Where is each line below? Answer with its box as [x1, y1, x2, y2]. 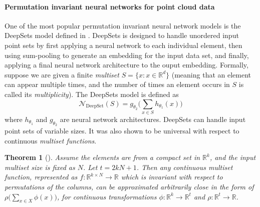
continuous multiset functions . [5, 135, 97, 145]
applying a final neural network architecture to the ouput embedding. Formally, [5, 59, 248, 70]
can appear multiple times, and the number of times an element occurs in [5, 79, 230, 89]
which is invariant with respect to [121, 171, 223, 182]
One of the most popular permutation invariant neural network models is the [5, 20, 241, 30]
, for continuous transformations [57, 191, 157, 201]
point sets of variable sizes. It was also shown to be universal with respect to [5, 125, 239, 136]
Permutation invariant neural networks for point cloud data [5, 1, 215, 11]
